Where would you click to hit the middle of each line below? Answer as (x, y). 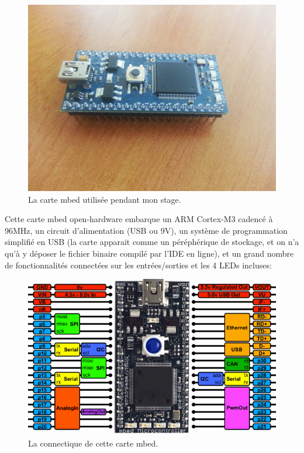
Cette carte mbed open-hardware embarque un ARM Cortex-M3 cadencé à (139, 219)
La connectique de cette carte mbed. (93, 443)
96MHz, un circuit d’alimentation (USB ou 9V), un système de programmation (146, 230)
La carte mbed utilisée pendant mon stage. (105, 199)
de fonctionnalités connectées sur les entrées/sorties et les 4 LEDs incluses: (138, 265)
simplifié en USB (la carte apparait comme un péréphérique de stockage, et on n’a (152, 242)
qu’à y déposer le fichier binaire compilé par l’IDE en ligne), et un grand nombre (149, 253)
